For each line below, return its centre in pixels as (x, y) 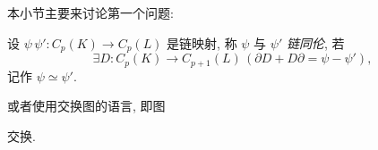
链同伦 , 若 (315, 42)
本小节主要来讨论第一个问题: (90, 12)
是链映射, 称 (202, 42)
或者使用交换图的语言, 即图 (86, 106)
